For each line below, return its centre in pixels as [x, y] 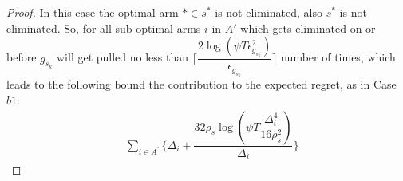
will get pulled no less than [122, 57]
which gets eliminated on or [308, 28]
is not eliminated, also [269, 12]
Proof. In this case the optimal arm [93, 12]
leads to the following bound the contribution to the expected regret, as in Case [201, 84]
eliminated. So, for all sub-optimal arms [104, 28]
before [22, 57]
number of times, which [338, 57]
